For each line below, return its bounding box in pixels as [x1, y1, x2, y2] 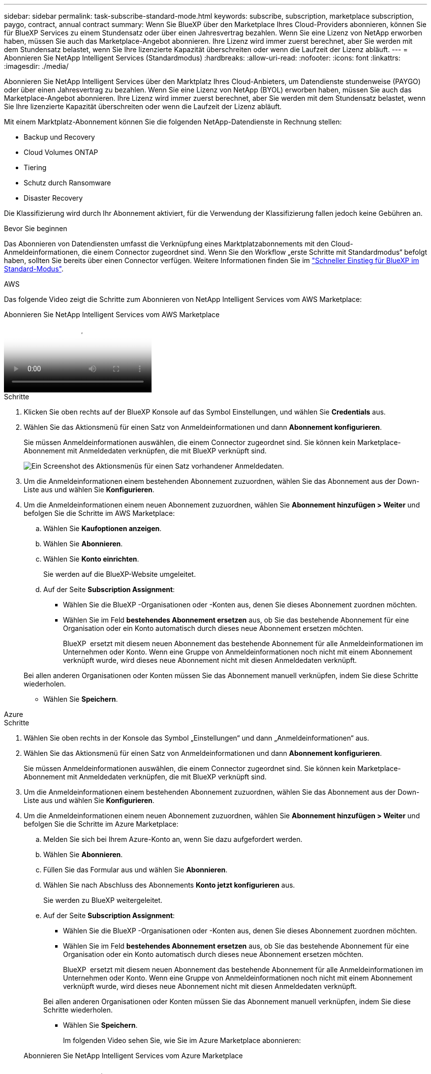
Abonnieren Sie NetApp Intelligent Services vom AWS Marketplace [4, 310, 220, 319]
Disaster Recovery [24, 194, 83, 202]
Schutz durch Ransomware [24, 179, 111, 187]
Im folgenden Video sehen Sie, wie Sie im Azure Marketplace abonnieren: [63, 1036, 301, 1044]
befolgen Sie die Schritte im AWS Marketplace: [24, 509, 175, 517]
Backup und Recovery [24, 133, 95, 141]
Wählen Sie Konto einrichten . [43, 555, 139, 563]
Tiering [24, 163, 47, 172]
